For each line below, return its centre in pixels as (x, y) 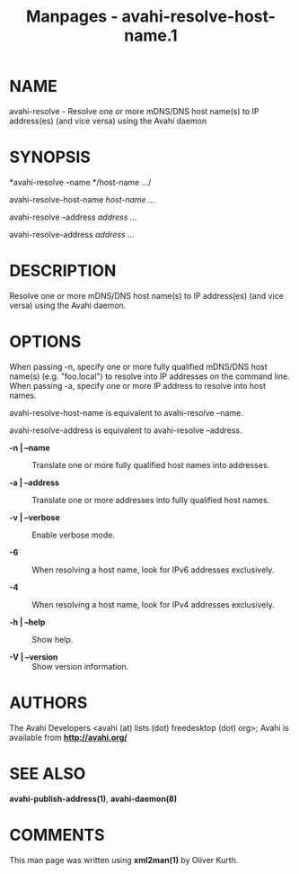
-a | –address (35, 482)
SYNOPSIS (50, 157)
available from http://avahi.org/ (68, 737)
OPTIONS (45, 342)
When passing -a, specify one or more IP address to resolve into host (138, 385)
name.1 (151, 36)
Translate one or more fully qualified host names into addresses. (151, 464)
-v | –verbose (35, 517)
